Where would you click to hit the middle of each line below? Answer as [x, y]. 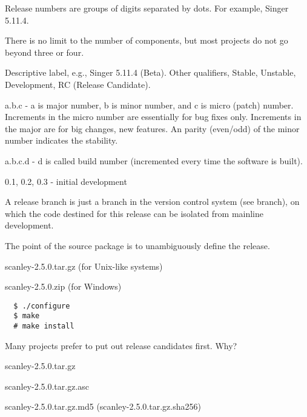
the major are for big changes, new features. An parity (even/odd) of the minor [152, 128]
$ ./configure [42, 306]
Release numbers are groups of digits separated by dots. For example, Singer [147, 8]
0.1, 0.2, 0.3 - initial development [66, 181]
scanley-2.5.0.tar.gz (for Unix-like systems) [84, 266]
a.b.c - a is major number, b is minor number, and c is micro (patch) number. [149, 105]
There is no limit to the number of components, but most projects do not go [147, 40]
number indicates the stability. [61, 140]
